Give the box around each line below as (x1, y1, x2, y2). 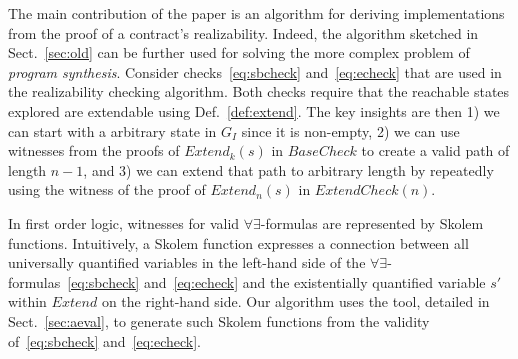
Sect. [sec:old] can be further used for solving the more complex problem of (8, 42, 470, 63)
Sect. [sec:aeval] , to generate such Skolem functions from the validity (8, 310, 430, 331)
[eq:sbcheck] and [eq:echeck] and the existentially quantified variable (67, 271, 486, 292)
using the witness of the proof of (8, 179, 206, 200)
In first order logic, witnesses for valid (8, 212, 240, 233)
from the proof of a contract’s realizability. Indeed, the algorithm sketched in (8, 22, 479, 43)
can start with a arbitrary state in (8, 120, 217, 141)
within (8, 291, 47, 312)
